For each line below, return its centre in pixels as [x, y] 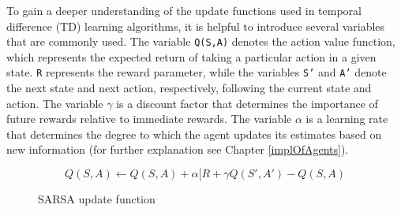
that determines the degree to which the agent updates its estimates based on [194, 134]
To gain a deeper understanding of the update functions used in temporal [184, 10]
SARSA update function [97, 199]
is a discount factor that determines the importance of [247, 103]
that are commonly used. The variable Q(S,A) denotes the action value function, [201, 41]
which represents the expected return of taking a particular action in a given [191, 56]
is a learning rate [347, 119]
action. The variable [55, 103]
